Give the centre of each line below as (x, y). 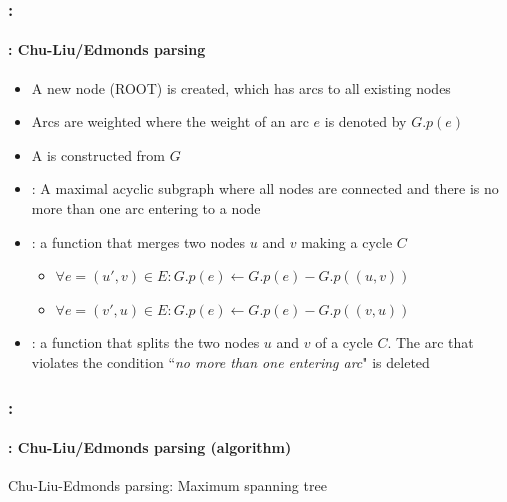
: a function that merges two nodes (138, 241)
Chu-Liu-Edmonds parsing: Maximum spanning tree (167, 485)
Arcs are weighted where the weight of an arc (170, 121)
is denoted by (365, 121)
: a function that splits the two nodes (145, 342)
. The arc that (430, 342)
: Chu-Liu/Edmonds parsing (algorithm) (150, 447)
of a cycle (344, 342)
